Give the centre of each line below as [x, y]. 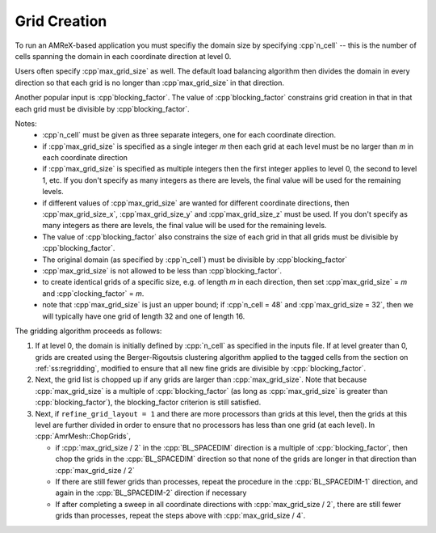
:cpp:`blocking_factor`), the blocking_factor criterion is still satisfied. [148, 402]
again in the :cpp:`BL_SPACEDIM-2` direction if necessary [151, 493]
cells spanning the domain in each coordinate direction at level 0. [123, 56]
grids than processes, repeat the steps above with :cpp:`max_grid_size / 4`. [180, 516]
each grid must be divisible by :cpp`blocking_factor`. [102, 108]
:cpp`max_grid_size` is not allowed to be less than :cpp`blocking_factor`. [162, 270]
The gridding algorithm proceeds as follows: [88, 331]
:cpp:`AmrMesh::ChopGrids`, [83, 436]
